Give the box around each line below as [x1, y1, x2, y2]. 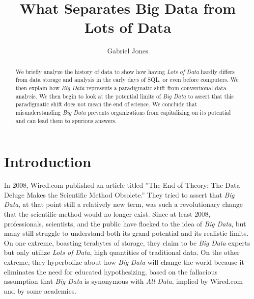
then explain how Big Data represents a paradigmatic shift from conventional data [15, 84, 226, 92]
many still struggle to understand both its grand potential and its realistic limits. [4, 228, 249, 238]
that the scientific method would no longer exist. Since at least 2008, [4, 209, 211, 219]
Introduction [4, 151, 91, 172]
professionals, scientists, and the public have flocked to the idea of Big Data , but [4, 218, 246, 228]
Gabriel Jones [107, 46, 148, 56]
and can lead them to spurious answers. [15, 116, 117, 125]
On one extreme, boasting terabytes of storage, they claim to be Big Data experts [4, 237, 250, 248]
